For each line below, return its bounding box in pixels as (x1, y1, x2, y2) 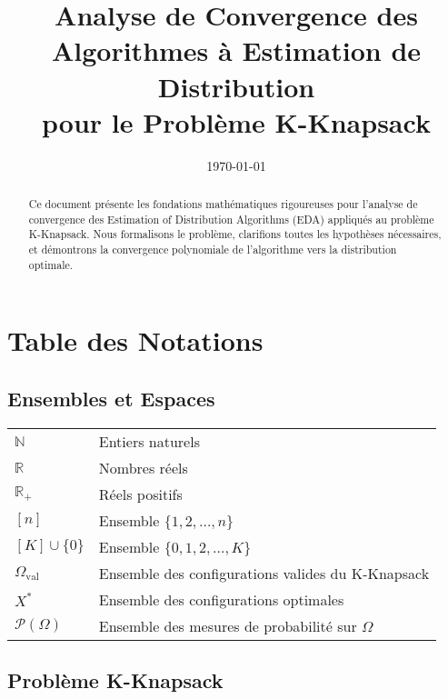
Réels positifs (98, 483, 183, 504)
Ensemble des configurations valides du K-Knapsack (98, 562, 430, 584)
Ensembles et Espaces (7, 384, 215, 412)
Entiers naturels (98, 430, 200, 452)
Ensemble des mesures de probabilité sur (98, 614, 357, 636)
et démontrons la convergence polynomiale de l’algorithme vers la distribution (28, 242, 397, 257)
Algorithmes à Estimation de (51, 32, 422, 69)
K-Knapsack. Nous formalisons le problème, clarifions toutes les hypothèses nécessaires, (28, 226, 442, 242)
